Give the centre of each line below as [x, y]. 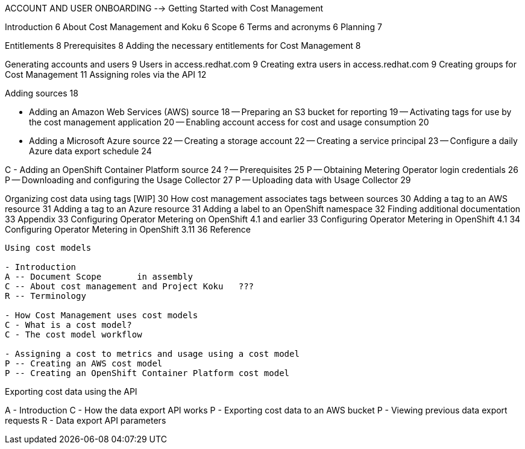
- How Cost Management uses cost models [102, 315]
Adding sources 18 [42, 93]
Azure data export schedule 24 [90, 151]
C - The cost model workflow [74, 334]
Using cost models [48, 248]
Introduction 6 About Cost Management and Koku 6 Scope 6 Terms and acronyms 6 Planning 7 [193, 27]
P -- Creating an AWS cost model [84, 363]
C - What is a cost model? [68, 325]
